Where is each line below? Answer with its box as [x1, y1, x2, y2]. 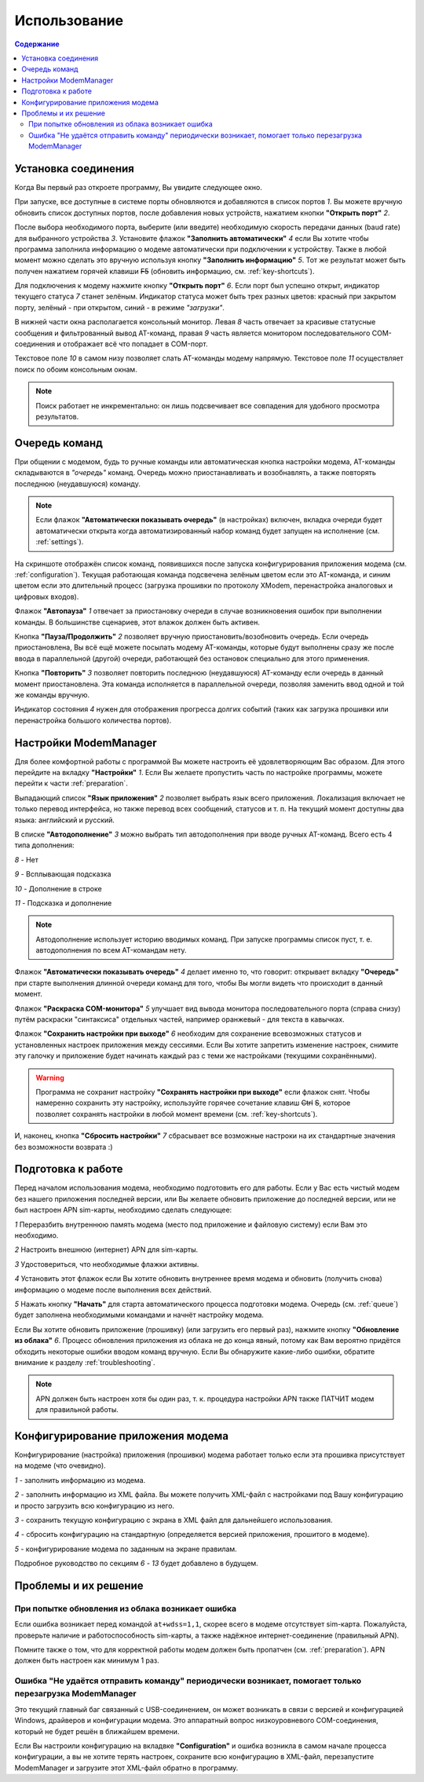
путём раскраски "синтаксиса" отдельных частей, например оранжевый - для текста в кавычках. [14, 1015, 345, 1024]
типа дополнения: [14, 840, 75, 850]
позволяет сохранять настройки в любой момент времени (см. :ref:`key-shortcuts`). [35, 1109, 318, 1118]
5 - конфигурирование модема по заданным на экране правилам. [14, 1544, 237, 1553]
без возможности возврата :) [14, 1142, 113, 1151]
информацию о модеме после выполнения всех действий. [14, 1285, 212, 1294]
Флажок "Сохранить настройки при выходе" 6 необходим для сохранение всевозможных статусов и [14, 1029, 362, 1038]
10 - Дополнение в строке [14, 884, 102, 893]
